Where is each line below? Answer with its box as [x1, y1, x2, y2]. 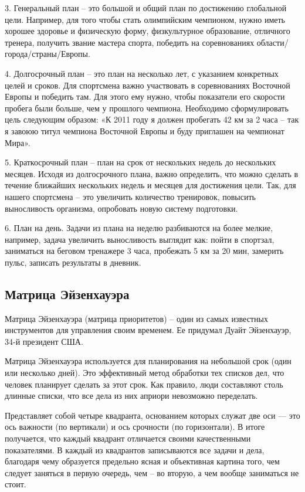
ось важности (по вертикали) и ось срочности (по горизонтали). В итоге [5, 420, 265, 433]
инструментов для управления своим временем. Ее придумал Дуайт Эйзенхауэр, [5, 324, 292, 336]
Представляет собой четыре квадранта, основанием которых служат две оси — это [5, 409, 300, 421]
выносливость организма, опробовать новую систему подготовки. [5, 202, 238, 214]
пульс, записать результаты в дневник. [5, 256, 141, 268]
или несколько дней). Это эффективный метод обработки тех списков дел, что [5, 367, 284, 379]
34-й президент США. [5, 335, 83, 347]
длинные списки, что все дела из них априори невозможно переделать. [5, 389, 258, 402]
